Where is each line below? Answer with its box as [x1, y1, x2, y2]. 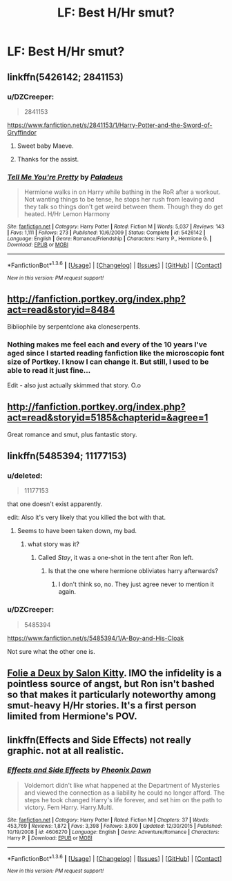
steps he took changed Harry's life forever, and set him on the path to [23, 795, 222, 804]
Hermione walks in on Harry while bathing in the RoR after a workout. [23, 188, 221, 196]
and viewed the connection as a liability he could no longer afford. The [23, 788, 225, 797]
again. [58, 588, 76, 596]
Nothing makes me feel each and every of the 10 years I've [7, 340, 207, 349]
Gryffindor [7, 128, 37, 136]
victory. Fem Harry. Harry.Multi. [23, 803, 114, 811]
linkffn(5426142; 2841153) [7, 71, 124, 83]
